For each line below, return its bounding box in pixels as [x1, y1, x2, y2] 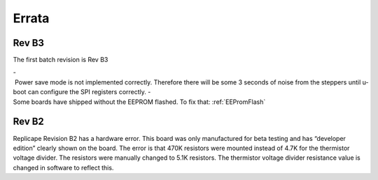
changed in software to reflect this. [13, 163, 114, 172]
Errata [13, 10, 50, 26]
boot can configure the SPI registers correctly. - [13, 88, 151, 96]
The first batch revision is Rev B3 [13, 56, 108, 64]
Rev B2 [13, 116, 45, 128]
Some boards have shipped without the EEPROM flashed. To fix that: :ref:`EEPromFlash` [13, 98, 266, 106]
